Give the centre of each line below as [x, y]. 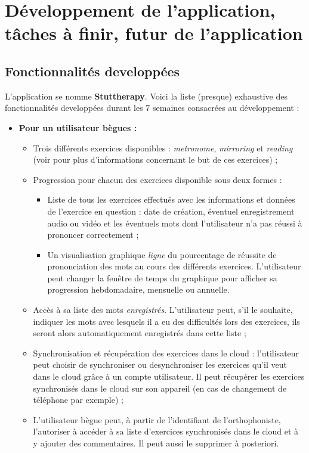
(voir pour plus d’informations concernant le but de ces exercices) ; [155, 159]
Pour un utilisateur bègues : [78, 127]
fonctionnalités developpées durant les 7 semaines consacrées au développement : [152, 108]
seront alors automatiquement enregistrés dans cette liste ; [140, 333]
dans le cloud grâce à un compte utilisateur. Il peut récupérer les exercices [169, 376]
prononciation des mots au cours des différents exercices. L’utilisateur [174, 266]
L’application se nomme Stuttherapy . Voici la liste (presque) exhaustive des [146, 96]
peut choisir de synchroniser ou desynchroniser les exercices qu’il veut [160, 364]
